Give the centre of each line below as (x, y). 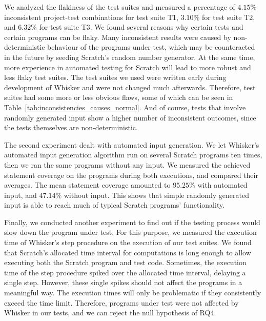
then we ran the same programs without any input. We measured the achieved (127, 164)
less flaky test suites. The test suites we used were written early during (115, 77)
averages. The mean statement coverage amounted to (87, 185)
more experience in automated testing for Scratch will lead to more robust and (128, 67)
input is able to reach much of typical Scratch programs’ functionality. (115, 205)
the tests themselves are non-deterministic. (71, 127)
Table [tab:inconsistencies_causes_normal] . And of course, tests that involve (125, 107)
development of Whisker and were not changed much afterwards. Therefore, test (130, 87)
